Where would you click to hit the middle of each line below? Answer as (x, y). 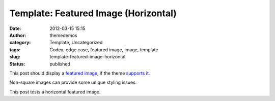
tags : (15, 49)
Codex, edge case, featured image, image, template (104, 49)
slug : (15, 57)
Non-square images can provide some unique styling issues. (73, 82)
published (60, 64)
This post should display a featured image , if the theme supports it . (80, 73)
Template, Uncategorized (76, 43)
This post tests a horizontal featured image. (55, 92)
